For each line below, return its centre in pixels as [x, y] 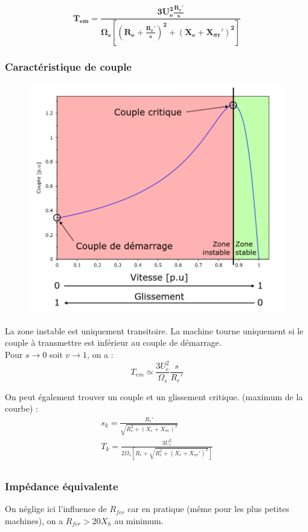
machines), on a [34, 520]
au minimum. [139, 520]
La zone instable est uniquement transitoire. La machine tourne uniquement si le [154, 330]
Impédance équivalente [62, 486]
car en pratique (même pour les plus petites [208, 509]
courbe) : [21, 408]
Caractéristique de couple [68, 66]
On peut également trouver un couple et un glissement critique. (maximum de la [154, 396]
